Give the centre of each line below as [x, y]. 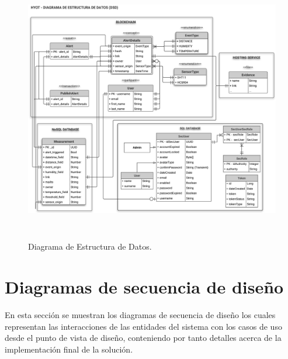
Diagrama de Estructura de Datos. [90, 246]
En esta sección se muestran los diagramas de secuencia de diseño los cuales [140, 315]
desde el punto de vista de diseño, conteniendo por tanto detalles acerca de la [143, 338]
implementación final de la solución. [69, 349]
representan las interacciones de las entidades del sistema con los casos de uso [143, 326]
